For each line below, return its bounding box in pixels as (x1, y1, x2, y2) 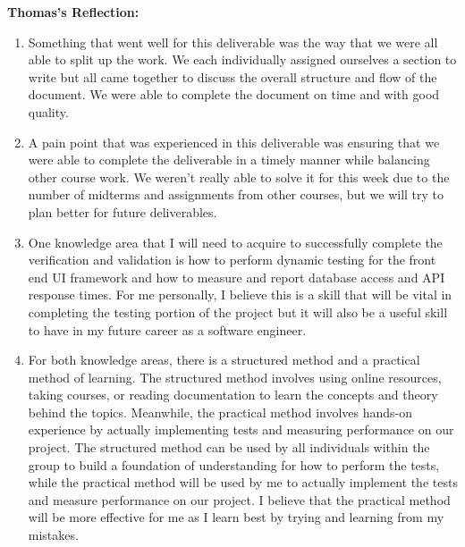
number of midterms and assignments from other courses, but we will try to (28, 185, 444, 204)
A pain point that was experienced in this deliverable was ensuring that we (28, 132, 440, 151)
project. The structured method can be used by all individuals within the (28, 438, 430, 457)
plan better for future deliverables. (28, 202, 217, 221)
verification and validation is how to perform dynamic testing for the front (28, 250, 436, 269)
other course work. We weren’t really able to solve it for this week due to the (28, 167, 450, 186)
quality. (28, 102, 69, 121)
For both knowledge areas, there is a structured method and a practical (28, 350, 420, 369)
